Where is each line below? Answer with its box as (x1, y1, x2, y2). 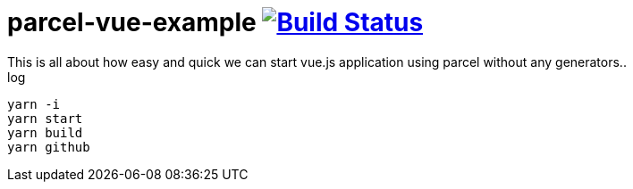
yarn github (7, 139, 90, 154)
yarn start (7, 111, 83, 126)
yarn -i (7, 96, 61, 111)
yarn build (7, 125, 83, 140)
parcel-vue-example (7, 7, 257, 37)
